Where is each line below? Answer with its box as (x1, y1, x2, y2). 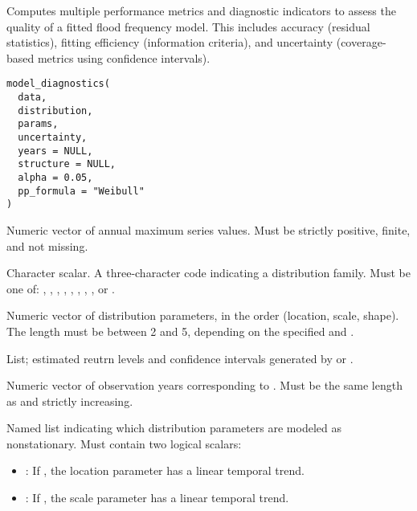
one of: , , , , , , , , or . (6, 280, 115, 296)
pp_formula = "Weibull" (18, 185, 145, 197)
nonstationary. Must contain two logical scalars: (6, 435, 242, 452)
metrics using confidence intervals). (37, 49, 211, 66)
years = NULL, (18, 145, 93, 157)
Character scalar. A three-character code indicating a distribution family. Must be (6, 264, 411, 281)
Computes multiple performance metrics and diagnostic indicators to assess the (6, 2, 396, 18)
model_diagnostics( (6, 78, 110, 90)
